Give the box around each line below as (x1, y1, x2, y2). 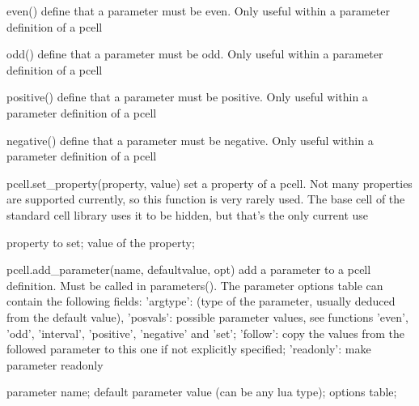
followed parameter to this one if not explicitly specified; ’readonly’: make (6, 340, 371, 357)
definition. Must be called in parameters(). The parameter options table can (6, 276, 383, 293)
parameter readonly (6, 356, 104, 373)
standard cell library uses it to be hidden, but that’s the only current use (6, 206, 369, 223)
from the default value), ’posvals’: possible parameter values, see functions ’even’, (6, 308, 408, 325)
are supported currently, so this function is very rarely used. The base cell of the (6, 190, 405, 207)
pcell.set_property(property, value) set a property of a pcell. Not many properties (6, 174, 413, 191)
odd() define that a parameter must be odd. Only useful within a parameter (6, 45, 383, 62)
